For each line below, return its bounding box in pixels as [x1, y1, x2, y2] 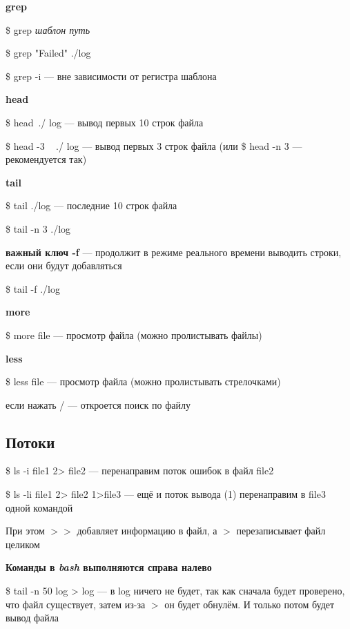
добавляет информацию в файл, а [77, 523, 217, 538]
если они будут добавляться [6, 258, 122, 273]
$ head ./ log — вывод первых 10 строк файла [6, 115, 204, 129]
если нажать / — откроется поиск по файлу [6, 397, 191, 412]
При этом [6, 523, 45, 538]
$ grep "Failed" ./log [6, 46, 91, 60]
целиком [6, 536, 40, 551]
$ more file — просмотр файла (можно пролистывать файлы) [6, 327, 262, 342]
